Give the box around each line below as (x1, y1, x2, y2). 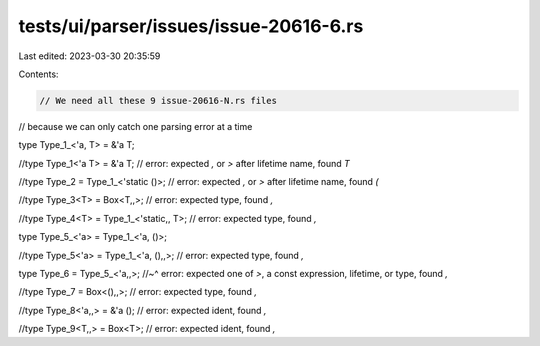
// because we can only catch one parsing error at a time (18, 120, 253, 132)
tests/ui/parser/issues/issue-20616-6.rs (18, 15, 364, 37)
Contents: (18, 68, 59, 80)
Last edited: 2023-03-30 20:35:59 (18, 50, 161, 62)
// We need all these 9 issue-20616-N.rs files (39, 95, 277, 106)
